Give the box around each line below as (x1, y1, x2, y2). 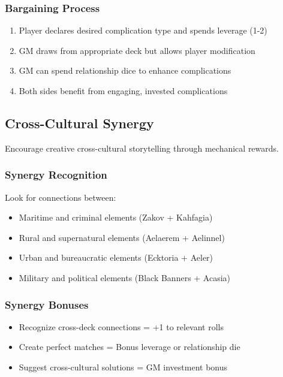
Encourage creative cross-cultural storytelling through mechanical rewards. (5, 141, 279, 154)
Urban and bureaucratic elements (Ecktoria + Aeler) (19, 251, 213, 264)
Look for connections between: (5, 191, 116, 203)
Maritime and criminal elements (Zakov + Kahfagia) (19, 211, 213, 224)
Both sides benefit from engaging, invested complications (19, 85, 228, 96)
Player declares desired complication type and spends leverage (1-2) (19, 24, 267, 37)
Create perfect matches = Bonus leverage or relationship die (19, 340, 240, 353)
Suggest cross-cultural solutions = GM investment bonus (19, 360, 228, 373)
